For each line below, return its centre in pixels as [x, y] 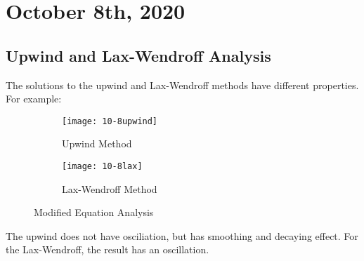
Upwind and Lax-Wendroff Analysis [138, 55]
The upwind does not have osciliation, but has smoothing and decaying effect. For [182, 235]
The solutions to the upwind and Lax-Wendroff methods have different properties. [182, 85]
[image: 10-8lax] [102, 167]
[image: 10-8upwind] [110, 121]
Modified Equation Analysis [94, 212]
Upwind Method [97, 143]
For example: [34, 99]
